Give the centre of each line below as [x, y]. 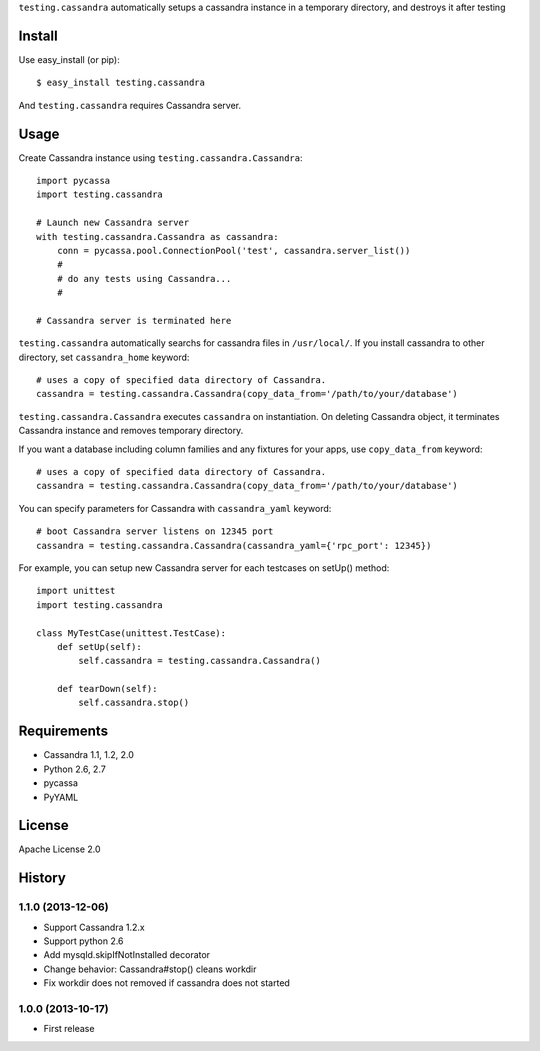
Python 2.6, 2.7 [75, 769]
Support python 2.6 [83, 941]
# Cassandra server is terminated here [134, 320]
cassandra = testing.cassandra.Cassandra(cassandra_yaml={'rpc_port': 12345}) [234, 545]
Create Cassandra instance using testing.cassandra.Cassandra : [161, 157]
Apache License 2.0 [59, 849]
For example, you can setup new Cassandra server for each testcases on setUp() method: [204, 567]
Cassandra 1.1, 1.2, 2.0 [89, 755]
